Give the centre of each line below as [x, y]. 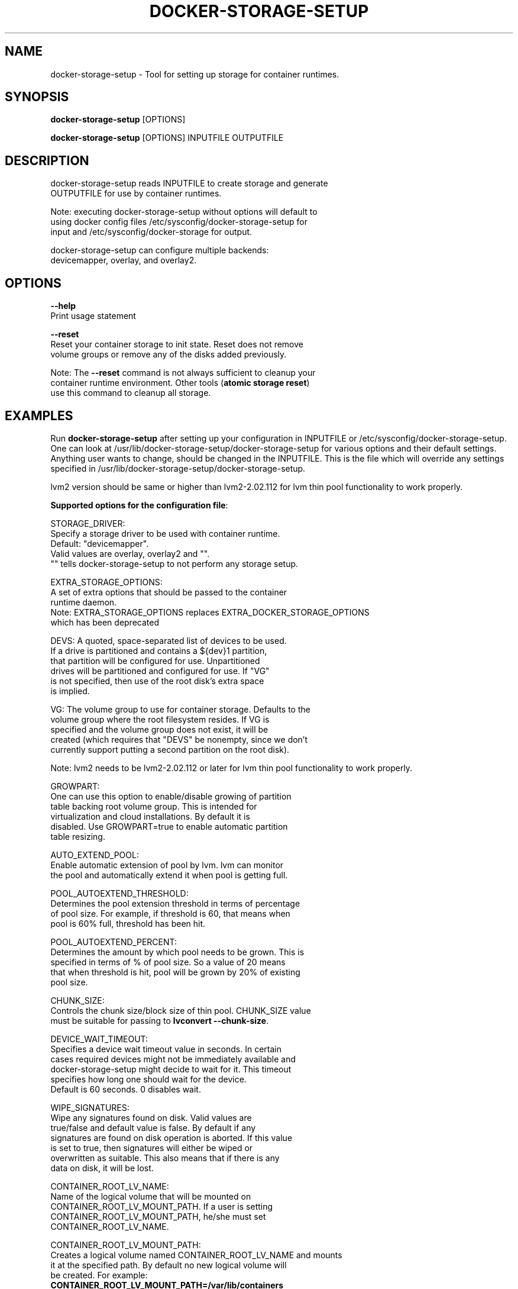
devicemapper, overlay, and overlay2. [124, 260]
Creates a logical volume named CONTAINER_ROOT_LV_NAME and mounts [196, 1255]
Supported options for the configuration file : [139, 505]
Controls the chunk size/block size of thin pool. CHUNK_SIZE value [181, 1010]
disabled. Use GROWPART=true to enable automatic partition [169, 826]
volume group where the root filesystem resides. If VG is [160, 719]
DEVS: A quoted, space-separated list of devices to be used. [169, 640]
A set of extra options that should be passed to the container [169, 592]
